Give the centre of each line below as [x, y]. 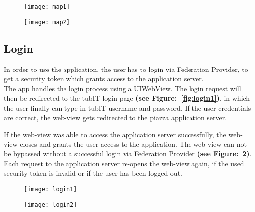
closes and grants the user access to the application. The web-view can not [133, 144]
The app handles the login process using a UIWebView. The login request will [123, 88]
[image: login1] [51, 189]
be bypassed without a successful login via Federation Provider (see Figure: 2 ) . [128, 154]
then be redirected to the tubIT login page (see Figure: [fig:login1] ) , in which [127, 98]
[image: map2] [47, 22]
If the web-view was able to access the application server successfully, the [115, 134]
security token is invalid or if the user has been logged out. [93, 173]
